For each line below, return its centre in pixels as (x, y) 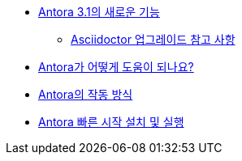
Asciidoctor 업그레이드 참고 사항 (153, 39)
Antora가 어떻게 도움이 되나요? (116, 67)
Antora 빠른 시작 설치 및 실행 (111, 122)
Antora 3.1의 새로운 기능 (99, 12)
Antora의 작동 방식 (86, 94)
